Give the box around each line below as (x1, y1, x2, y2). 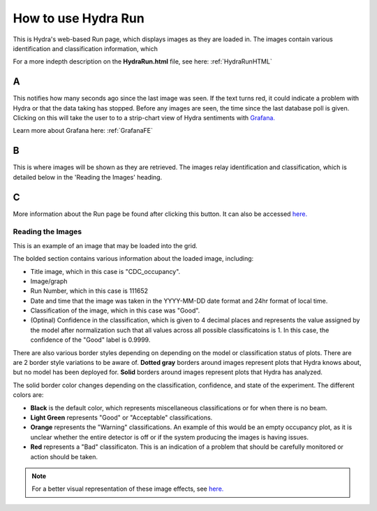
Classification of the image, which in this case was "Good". (30, 306, 200, 315)
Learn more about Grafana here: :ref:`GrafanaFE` (13, 127, 153, 135)
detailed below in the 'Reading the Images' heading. (13, 173, 163, 181)
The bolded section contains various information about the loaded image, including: (13, 254, 254, 263)
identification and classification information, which (13, 44, 158, 52)
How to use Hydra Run (13, 10, 145, 26)
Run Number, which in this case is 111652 (30, 287, 149, 295)
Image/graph (30, 277, 68, 285)
